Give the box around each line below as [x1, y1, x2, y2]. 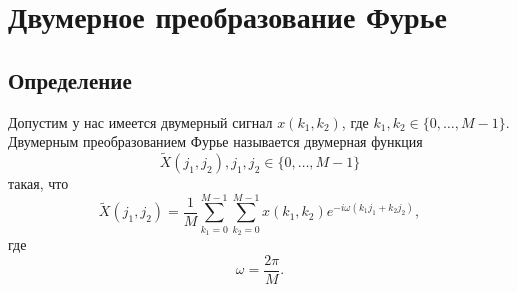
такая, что [8, 172, 69, 193]
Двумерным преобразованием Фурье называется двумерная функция [8, 131, 423, 152]
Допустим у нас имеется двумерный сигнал [8, 111, 273, 132]
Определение [8, 64, 132, 95]
